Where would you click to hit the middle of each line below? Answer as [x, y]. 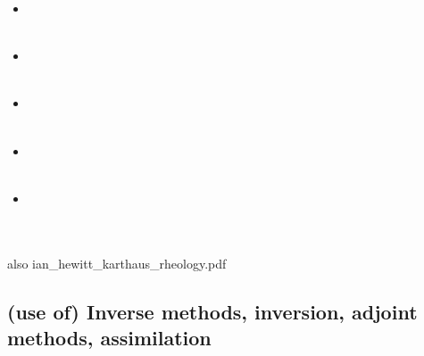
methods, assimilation [109, 337]
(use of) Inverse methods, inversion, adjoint [212, 311]
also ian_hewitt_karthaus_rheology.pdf [117, 263]
